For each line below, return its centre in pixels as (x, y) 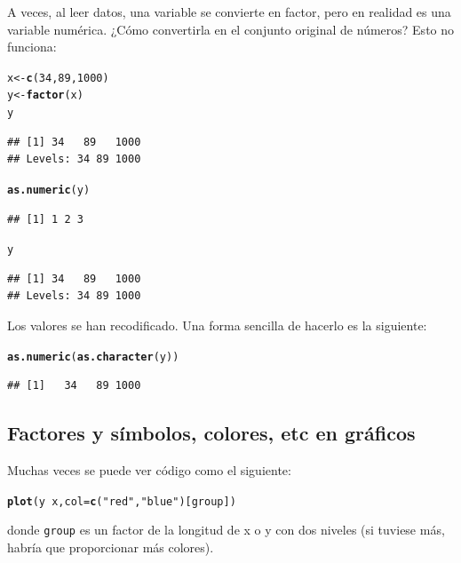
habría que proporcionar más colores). (111, 547)
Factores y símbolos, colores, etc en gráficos (211, 433)
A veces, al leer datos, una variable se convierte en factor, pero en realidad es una (229, 12)
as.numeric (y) (49, 190)
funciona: (32, 47)
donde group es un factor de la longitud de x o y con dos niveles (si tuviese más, (226, 530)
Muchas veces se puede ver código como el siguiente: (149, 470)
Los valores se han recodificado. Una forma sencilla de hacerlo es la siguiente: (217, 325)
